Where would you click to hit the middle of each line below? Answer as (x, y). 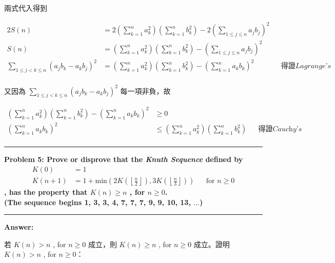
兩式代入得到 (26, 8)
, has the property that (46, 192)
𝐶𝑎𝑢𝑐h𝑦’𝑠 (287, 129)
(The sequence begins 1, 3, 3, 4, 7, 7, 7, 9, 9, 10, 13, (97, 202)
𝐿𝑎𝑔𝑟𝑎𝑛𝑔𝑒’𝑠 (313, 66)
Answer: (19, 227)
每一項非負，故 (145, 90)
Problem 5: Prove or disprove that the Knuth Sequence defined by (124, 159)
